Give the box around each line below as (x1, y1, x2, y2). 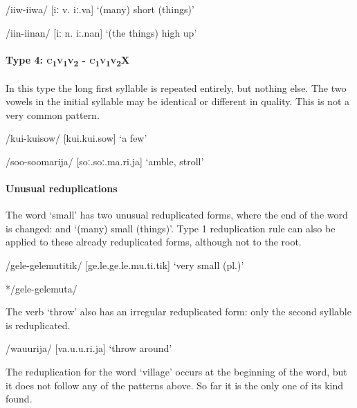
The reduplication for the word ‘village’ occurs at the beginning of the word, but (6, 364, 347, 379)
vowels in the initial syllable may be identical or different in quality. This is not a (6, 94, 349, 109)
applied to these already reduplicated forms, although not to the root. (6, 234, 302, 249)
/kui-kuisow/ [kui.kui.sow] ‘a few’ (6, 131, 147, 145)
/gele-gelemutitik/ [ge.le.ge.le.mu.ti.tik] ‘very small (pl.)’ (6, 258, 244, 272)
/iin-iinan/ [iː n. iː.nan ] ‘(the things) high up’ (6, 25, 197, 39)
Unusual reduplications (6, 181, 118, 196)
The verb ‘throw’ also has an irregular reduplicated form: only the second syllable (6, 304, 351, 319)
